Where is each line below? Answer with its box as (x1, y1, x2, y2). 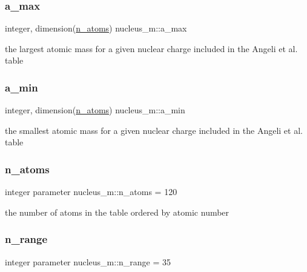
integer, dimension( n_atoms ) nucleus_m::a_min (5, 104, 185, 116)
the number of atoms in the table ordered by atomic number (5, 205, 229, 218)
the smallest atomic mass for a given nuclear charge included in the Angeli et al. (5, 124, 303, 136)
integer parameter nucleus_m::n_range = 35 (5, 255, 171, 268)
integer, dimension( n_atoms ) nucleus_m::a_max (5, 22, 187, 35)
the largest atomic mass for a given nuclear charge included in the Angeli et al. (5, 42, 298, 55)
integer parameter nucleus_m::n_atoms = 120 (5, 185, 177, 198)
